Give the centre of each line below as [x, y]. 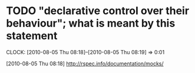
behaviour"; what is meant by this [91, 23]
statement [32, 36]
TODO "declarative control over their [98, 11]
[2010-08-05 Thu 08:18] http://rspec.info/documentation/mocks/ [85, 64]
